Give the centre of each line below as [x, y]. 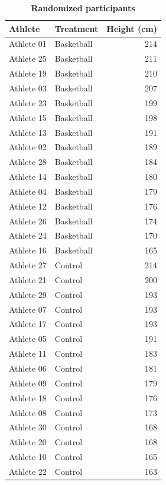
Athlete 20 [28, 442]
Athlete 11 [28, 354]
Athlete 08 [28, 412]
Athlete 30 [28, 427]
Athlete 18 [28, 397]
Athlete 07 [28, 309]
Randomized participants [83, 8]
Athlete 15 [28, 117]
